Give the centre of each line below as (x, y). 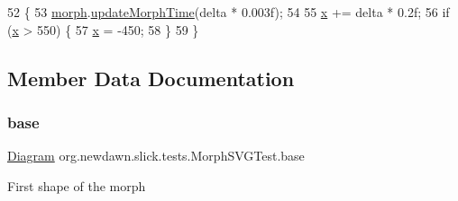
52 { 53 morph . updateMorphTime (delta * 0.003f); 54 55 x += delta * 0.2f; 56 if (229, 12)
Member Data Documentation (151, 78)
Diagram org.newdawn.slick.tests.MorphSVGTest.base (156, 156)
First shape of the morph (77, 185)
